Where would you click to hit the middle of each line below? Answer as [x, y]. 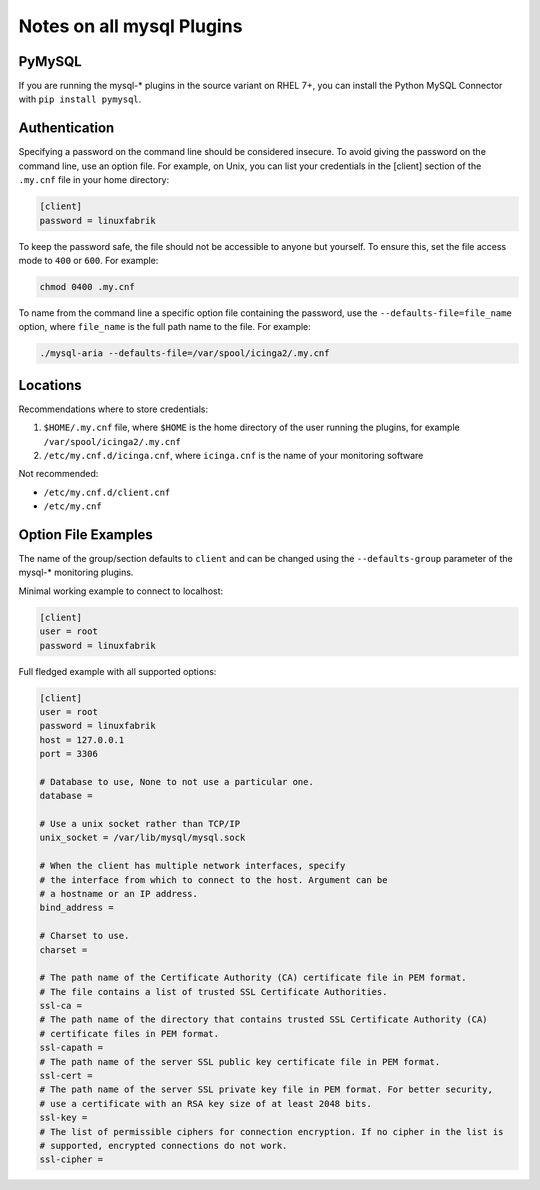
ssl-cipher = [71, 1159]
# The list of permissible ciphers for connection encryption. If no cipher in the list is [271, 1131]
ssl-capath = [71, 1048]
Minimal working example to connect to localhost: [121, 591]
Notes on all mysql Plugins [130, 26]
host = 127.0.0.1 [82, 739]
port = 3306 [69, 754]
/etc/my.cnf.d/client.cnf [107, 492]
